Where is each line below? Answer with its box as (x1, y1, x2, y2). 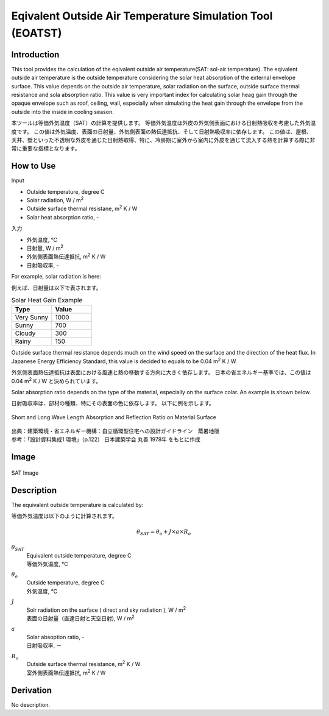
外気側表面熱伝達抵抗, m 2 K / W (26, 252, 106, 260)
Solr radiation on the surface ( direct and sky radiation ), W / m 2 (26, 605, 186, 614)
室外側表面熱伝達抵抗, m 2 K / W (26, 668, 106, 676)
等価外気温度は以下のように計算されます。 (11, 512, 118, 520)
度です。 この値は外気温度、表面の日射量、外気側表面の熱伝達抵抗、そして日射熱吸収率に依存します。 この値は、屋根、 (11, 128, 312, 135)
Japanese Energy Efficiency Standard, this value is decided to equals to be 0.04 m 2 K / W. (11, 356, 238, 365)
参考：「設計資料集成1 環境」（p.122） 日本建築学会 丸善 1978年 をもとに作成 (11, 436, 200, 443)
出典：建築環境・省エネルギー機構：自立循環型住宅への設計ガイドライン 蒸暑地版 (11, 427, 219, 435)
